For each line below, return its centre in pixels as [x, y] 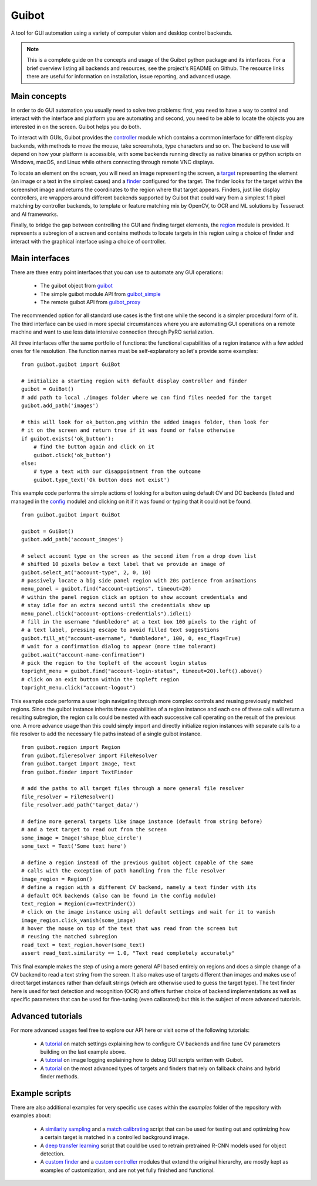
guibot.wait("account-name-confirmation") [83, 655]
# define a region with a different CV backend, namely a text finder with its [139, 887]
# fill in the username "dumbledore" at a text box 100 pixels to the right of [139, 622]
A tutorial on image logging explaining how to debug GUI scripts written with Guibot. [142, 1060]
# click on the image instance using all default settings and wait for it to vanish [148, 912]
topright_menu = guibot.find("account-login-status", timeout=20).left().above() [142, 671]
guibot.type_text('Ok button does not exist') [102, 480]
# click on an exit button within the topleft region [100, 679]
